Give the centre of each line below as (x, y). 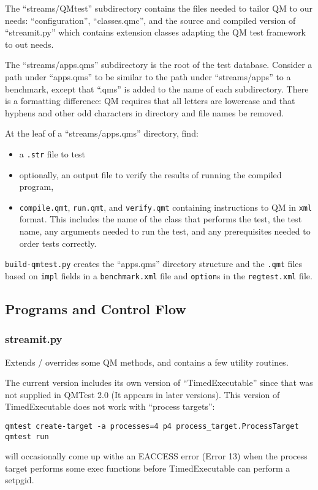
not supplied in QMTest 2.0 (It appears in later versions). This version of (142, 394)
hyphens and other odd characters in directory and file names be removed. (145, 112)
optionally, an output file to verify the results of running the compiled (150, 174)
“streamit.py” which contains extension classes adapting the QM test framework (156, 32)
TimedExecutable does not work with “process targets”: (110, 406)
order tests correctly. (58, 243)
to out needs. (29, 44)
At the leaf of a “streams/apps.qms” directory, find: (102, 133)
